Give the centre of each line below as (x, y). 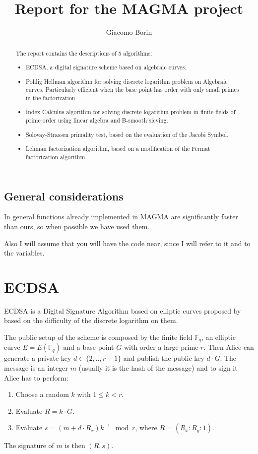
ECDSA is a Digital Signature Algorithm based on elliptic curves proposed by (123, 310)
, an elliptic (219, 337)
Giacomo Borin (129, 32)
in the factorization (51, 97)
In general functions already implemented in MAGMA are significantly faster (121, 217)
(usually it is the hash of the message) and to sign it (158, 368)
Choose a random (42, 394)
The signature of (29, 445)
